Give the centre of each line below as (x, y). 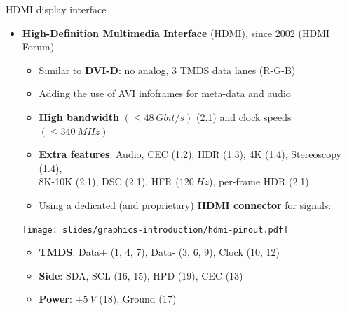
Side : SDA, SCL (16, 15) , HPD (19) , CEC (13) (141, 275)
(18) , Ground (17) (138, 299)
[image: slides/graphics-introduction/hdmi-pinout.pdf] (155, 230)
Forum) (38, 46)
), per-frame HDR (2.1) (259, 181)
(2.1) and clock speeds (244, 116)
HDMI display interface (56, 9)
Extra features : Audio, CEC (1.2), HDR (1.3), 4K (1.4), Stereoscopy (190, 154)
